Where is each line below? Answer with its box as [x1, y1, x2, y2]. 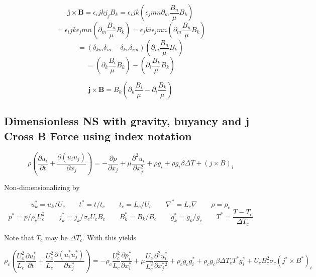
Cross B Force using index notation [4, 128, 192, 143]
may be [45, 232, 68, 242]
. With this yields [82, 232, 137, 242]
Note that [4, 232, 34, 242]
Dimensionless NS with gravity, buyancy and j [4, 113, 250, 129]
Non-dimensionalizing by [4, 181, 80, 192]
